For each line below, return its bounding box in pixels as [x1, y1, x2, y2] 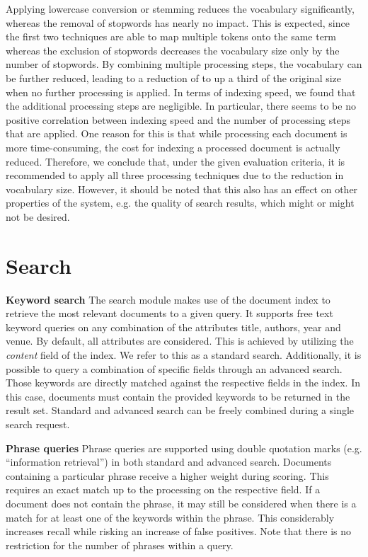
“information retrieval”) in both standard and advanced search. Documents [6, 454, 332, 469]
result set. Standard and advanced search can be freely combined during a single [6, 403, 355, 418]
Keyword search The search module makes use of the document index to [6, 292, 330, 306]
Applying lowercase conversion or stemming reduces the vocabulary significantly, [6, 1, 355, 16]
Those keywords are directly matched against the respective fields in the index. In [6, 375, 361, 390]
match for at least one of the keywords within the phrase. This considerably [6, 510, 335, 524]
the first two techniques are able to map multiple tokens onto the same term [6, 29, 337, 44]
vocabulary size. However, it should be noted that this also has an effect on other [6, 181, 358, 196]
